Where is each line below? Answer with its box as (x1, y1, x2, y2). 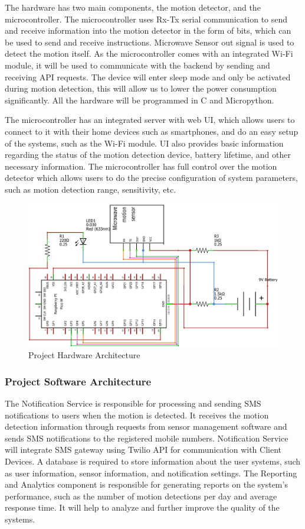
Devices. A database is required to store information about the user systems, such (5, 455, 301, 467)
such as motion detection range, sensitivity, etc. (5, 183, 176, 195)
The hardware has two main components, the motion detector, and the (5, 1, 261, 13)
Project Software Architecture (5, 374, 152, 388)
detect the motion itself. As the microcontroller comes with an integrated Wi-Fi (5, 47, 293, 60)
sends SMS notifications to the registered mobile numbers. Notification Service (5, 431, 288, 444)
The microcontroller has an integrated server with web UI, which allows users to (5, 113, 295, 126)
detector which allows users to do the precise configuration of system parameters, (5, 171, 298, 184)
